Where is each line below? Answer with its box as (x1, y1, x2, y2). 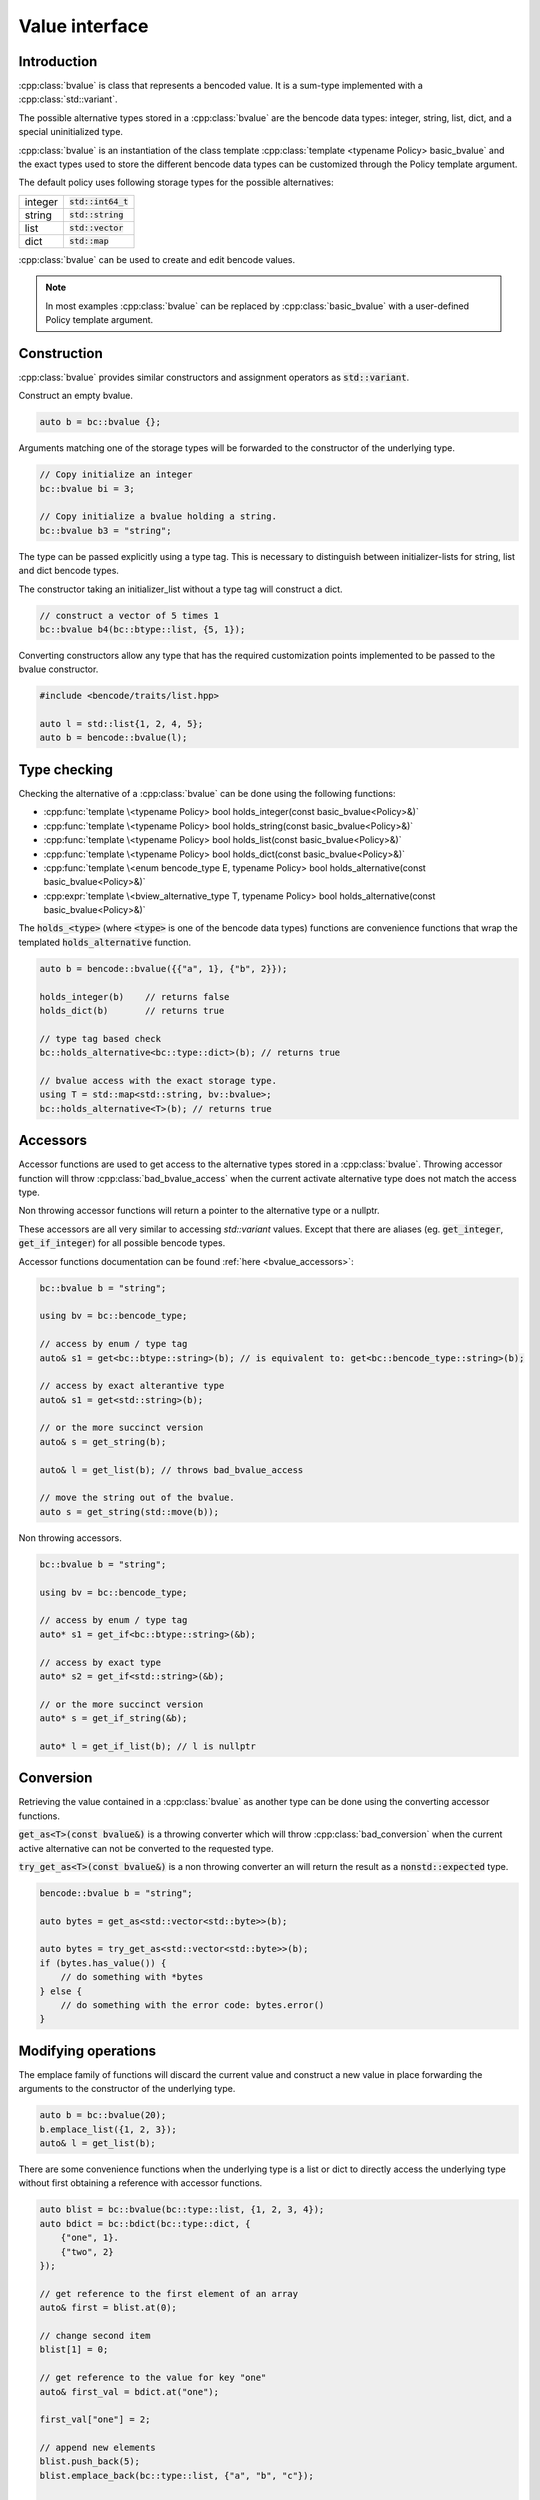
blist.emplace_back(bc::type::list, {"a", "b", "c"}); (39, 2470, 314, 2481)
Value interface (18, 15, 149, 37)
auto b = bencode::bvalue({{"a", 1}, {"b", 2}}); (39, 963, 288, 974)
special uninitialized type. (18, 126, 124, 138)
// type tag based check (39, 1033, 162, 1044)
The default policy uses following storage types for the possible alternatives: (18, 176, 334, 189)
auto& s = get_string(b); (39, 1436, 167, 1447)
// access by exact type (39, 1656, 162, 1668)
